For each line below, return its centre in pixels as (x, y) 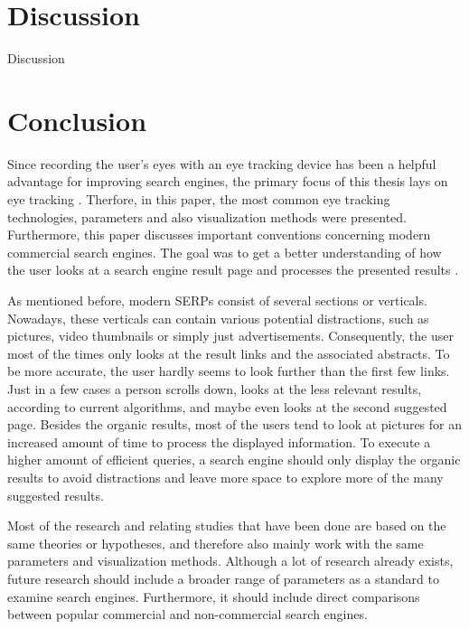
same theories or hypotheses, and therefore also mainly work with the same (216, 543)
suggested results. (56, 495)
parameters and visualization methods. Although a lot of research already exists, (230, 561)
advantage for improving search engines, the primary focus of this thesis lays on (228, 181)
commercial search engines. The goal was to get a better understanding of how (225, 252)
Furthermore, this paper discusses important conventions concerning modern (219, 235)
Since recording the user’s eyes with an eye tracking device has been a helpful (222, 163)
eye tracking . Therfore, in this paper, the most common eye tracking (199, 199)
